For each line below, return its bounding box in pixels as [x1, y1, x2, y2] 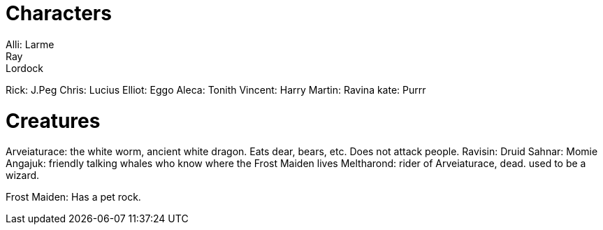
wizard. [6, 169, 40, 182]
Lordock [6, 62, 43, 74]
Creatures [6, 108, 101, 133]
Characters [6, 1, 112, 25]
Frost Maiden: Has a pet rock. [6, 191, 141, 203]
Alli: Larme [6, 38, 55, 50]
